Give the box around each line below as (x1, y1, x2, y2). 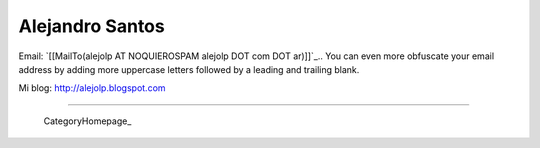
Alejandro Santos (18, 15, 165, 37)
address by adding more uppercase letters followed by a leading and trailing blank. (18, 63, 360, 75)
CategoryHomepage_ (43, 115, 132, 127)
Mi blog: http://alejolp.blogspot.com (18, 82, 166, 94)
